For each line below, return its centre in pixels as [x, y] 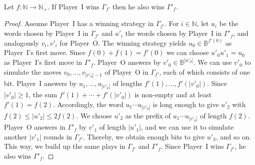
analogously [22, 42]
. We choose [94, 116]
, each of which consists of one [205, 71]
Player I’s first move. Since [45, 52]
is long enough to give [186, 104]
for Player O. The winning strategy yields [123, 42]
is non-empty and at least [173, 95]
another [16, 136]
